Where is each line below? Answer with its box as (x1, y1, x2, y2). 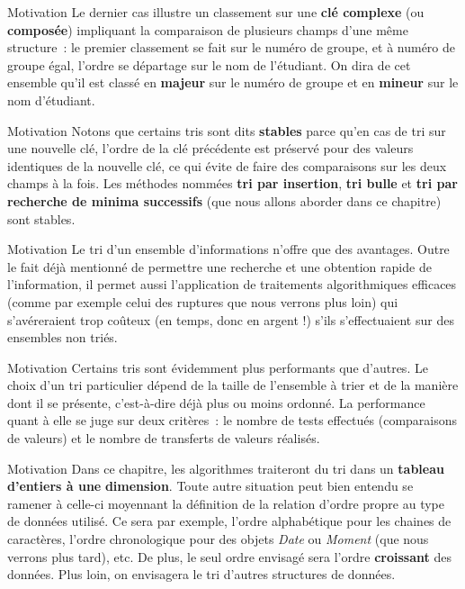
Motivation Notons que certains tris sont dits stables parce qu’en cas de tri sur (7, 121, 446, 140)
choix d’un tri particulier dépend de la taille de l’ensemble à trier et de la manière (7, 376, 459, 394)
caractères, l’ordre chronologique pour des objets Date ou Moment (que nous (7, 530, 429, 548)
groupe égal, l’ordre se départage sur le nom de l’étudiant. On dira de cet (7, 55, 411, 74)
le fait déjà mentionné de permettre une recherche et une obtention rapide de (7, 257, 432, 276)
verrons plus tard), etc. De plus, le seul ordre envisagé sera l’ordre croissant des (7, 547, 452, 566)
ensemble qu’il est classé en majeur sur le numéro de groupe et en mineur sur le (7, 73, 459, 92)
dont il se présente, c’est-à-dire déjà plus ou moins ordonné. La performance (7, 393, 425, 412)
